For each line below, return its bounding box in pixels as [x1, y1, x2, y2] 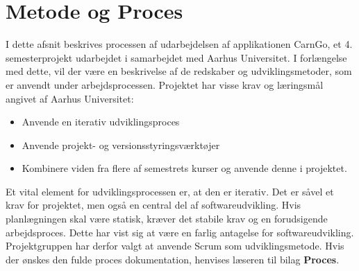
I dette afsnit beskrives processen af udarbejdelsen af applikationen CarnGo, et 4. [6, 37, 353, 51]
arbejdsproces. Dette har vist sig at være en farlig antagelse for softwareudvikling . [6, 225, 354, 239]
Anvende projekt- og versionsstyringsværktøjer [22, 137, 220, 152]
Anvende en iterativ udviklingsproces [22, 114, 180, 129]
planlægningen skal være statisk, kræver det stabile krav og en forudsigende [6, 211, 328, 226]
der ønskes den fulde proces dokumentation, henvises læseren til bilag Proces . [6, 252, 340, 266]
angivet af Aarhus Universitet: [6, 91, 134, 105]
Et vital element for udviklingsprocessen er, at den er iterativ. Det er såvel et [6, 184, 334, 198]
